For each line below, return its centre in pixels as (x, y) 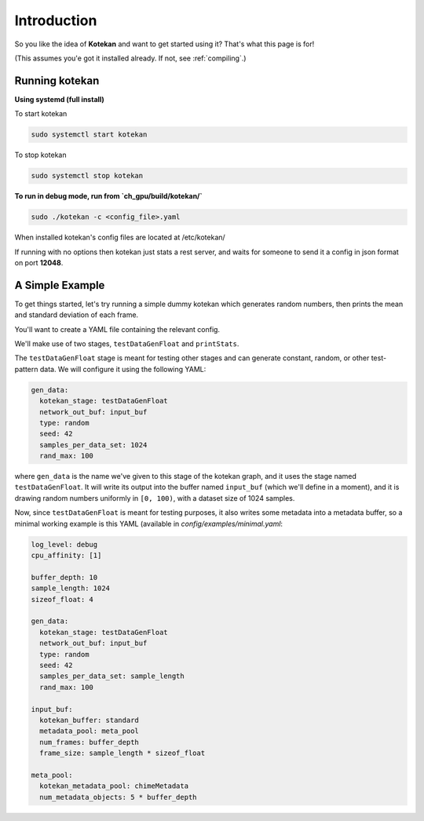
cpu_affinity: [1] (66, 556)
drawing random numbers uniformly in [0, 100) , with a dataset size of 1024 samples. (155, 498)
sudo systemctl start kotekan (89, 135)
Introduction (56, 20)
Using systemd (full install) (60, 99)
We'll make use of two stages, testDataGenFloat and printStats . (127, 344)
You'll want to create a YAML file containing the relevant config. (117, 329)
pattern (26, 369)
